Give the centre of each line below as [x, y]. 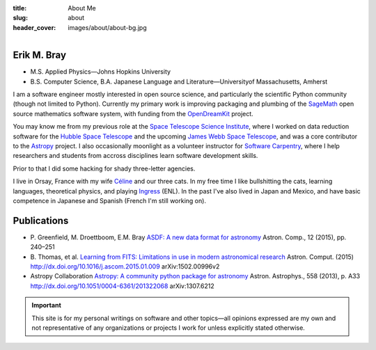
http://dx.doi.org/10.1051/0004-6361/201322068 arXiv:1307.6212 [123, 286]
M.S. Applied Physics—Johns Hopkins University [100, 72]
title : [20, 8]
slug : [20, 18]
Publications [41, 220]
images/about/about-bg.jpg [108, 27]
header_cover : [34, 27]
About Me [82, 8]
